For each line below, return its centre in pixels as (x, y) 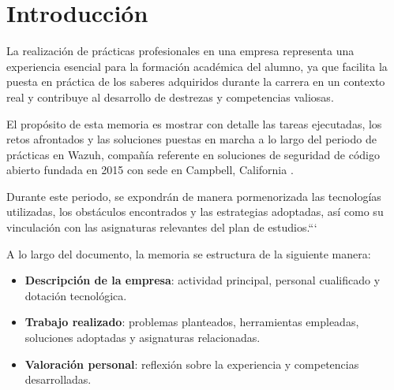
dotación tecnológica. (76, 295)
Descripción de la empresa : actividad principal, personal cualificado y (203, 280)
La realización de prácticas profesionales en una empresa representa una (180, 51)
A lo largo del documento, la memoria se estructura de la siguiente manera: (189, 253)
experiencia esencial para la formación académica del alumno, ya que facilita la (197, 66)
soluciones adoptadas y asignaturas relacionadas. (143, 338)
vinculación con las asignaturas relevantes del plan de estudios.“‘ (162, 227)
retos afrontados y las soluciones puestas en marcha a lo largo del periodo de (191, 139)
